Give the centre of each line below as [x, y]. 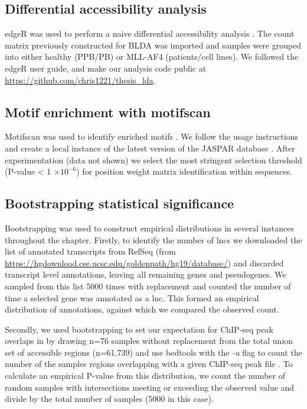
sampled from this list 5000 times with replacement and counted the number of [148, 286]
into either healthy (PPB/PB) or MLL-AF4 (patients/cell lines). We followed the [152, 57]
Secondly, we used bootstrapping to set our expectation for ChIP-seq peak [139, 329]
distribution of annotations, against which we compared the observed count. [142, 309]
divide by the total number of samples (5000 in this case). [109, 399]
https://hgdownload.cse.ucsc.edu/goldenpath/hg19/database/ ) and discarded [144, 263]
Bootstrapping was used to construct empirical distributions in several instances [149, 228]
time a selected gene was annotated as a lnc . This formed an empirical [132, 297]
